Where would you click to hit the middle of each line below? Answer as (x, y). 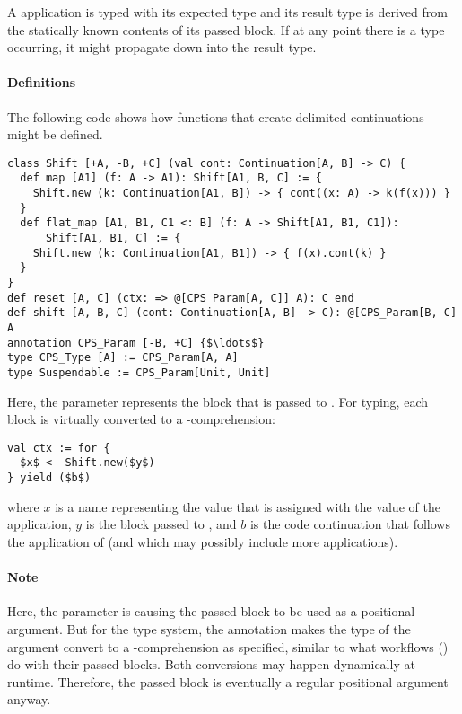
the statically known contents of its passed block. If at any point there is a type (226, 29)
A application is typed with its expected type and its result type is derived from (227, 12)
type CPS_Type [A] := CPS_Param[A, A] (123, 358)
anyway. (29, 699)
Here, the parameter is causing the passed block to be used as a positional (211, 611)
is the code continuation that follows (350, 524)
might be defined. (55, 134)
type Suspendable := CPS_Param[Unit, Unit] (139, 372)
